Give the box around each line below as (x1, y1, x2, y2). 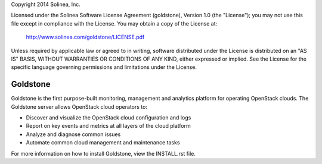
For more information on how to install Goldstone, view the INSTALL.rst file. (11, 150, 196, 157)
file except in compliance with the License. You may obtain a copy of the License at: (11, 20, 218, 27)
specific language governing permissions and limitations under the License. (11, 64, 197, 71)
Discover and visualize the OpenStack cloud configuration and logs (26, 114, 191, 121)
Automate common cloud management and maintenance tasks (26, 139, 180, 146)
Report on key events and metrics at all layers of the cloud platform (26, 122, 191, 130)
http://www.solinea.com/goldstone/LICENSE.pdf (26, 33, 145, 41)
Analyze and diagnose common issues (26, 131, 121, 138)
